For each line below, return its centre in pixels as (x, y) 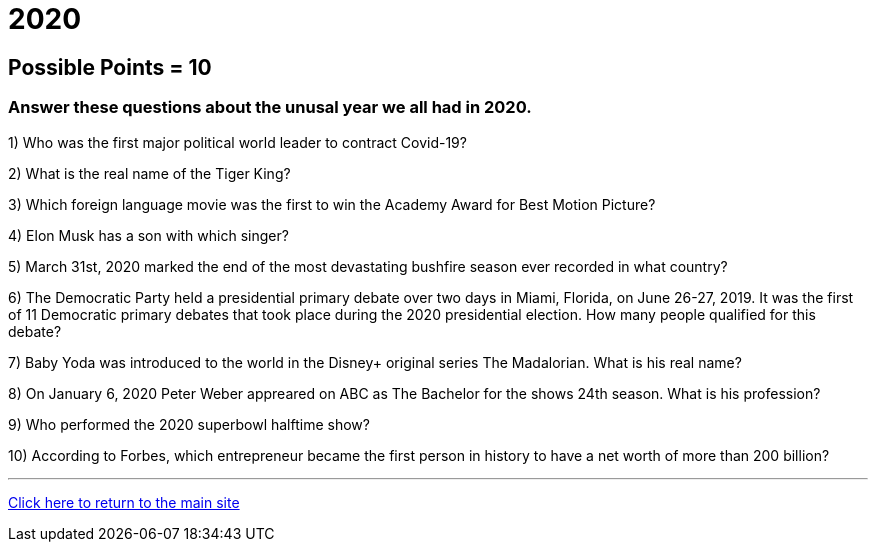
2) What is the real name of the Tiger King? (149, 173)
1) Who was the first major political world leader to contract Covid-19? (237, 142)
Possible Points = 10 (110, 67)
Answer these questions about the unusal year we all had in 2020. (270, 107)
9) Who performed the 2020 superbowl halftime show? (189, 424)
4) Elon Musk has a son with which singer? (148, 235)
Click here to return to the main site (124, 502)
